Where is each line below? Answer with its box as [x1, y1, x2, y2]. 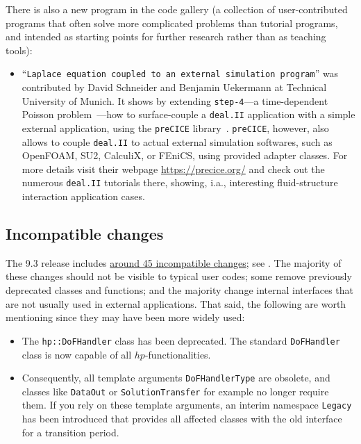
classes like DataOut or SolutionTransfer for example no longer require [22, 384, 329, 398]
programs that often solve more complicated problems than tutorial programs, [6, 15, 338, 30]
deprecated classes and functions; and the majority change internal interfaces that [6, 283, 354, 297]
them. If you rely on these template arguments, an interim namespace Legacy [22, 397, 352, 412]
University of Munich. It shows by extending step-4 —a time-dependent [22, 93, 328, 108]
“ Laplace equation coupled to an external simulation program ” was [22, 66, 339, 81]
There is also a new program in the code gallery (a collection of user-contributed [6, 2, 348, 16]
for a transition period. [22, 425, 119, 439]
